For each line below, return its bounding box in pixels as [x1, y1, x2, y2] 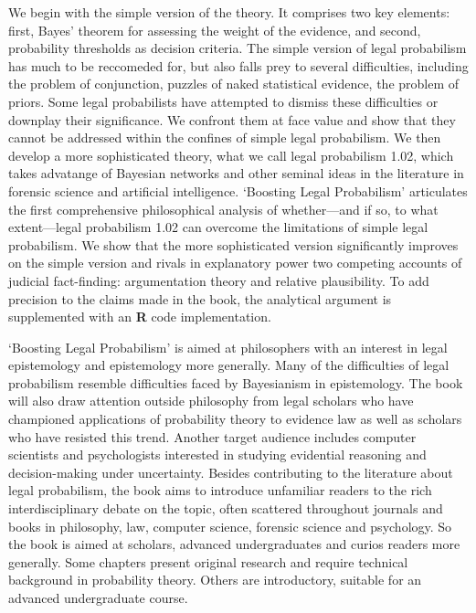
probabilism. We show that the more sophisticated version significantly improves [8, 235, 459, 254]
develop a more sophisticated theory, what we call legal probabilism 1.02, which [8, 145, 454, 164]
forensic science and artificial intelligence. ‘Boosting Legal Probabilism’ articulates [8, 181, 468, 200]
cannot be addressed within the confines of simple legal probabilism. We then [8, 128, 441, 147]
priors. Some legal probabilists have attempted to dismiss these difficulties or [8, 91, 439, 111]
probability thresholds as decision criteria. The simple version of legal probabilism [8, 38, 467, 58]
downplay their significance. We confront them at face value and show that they [8, 110, 456, 129]
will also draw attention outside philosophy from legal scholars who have [8, 391, 414, 410]
